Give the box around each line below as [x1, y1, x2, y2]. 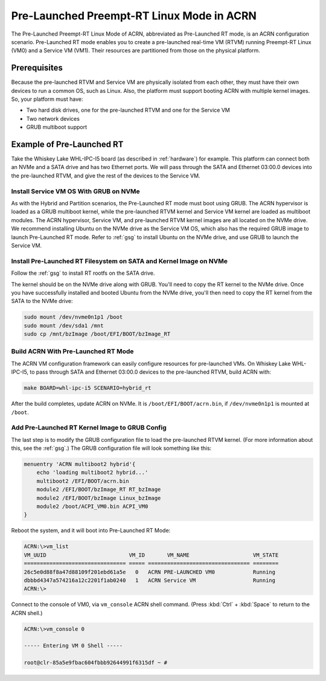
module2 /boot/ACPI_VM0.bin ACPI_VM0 [36, 503, 149, 510]
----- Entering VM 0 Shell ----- [24, 642, 123, 649]
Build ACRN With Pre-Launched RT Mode [11, 347, 134, 356]
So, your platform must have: [11, 95, 83, 103]
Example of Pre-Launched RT [11, 139, 124, 149]
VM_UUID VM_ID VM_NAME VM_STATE [24, 551, 279, 558]
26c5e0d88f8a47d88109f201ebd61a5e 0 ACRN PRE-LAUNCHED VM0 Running [24, 568, 276, 575]
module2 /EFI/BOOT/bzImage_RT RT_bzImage [36, 486, 161, 493]
